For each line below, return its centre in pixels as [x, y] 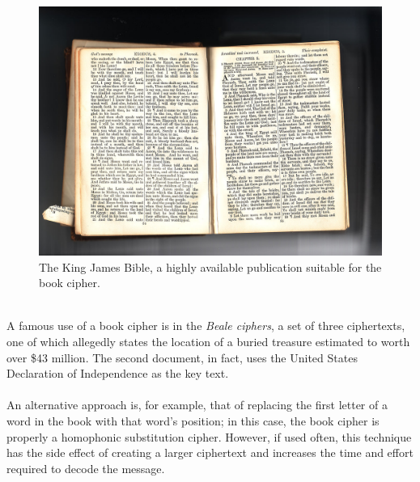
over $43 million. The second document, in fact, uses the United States [182, 357]
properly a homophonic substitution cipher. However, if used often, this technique [209, 436]
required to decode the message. [86, 468]
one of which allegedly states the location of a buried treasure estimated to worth [208, 342]
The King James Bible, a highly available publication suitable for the [210, 266]
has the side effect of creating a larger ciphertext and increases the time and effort [210, 452]
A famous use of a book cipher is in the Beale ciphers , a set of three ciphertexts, [206, 326]
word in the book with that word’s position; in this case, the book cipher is [193, 421]
